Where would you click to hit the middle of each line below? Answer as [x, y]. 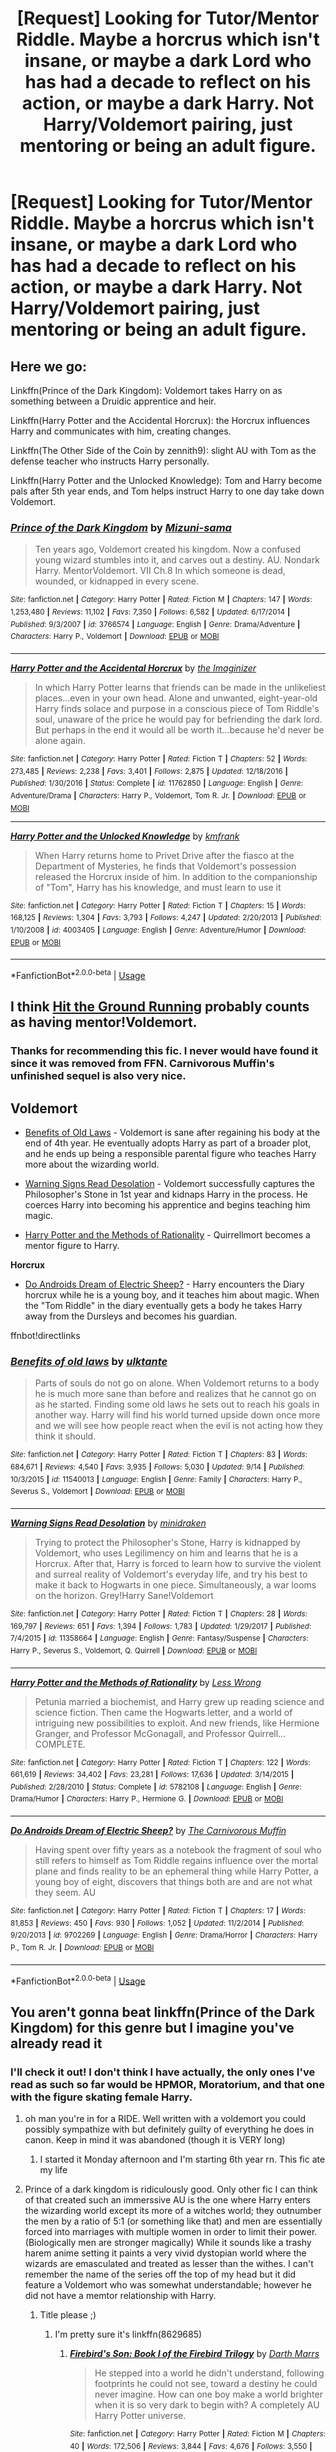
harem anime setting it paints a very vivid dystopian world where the [165, 2253]
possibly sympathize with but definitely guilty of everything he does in [169, 2129]
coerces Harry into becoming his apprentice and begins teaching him [167, 1204]
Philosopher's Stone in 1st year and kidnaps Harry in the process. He [166, 1194]
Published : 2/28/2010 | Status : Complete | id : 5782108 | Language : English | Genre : [156, 1787]
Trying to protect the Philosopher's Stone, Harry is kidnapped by [168, 1542]
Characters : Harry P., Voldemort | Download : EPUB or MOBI [115, 637]
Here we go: [48, 366]
